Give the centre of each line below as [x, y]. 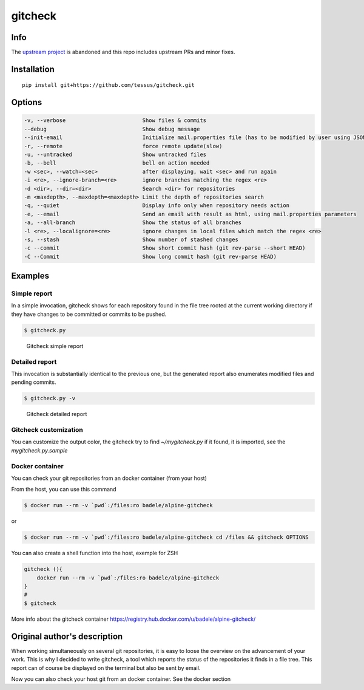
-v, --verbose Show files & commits [115, 121]
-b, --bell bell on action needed [117, 163]
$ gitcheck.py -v [50, 398]
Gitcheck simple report [55, 346]
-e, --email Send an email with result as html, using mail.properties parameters [190, 214]
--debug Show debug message [112, 129]
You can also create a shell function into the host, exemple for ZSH [95, 553]
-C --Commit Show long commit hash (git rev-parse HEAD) [150, 256]
